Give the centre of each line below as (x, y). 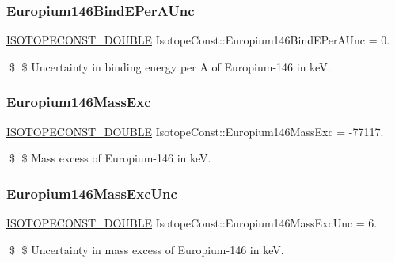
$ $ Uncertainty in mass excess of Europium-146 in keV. (146, 249)
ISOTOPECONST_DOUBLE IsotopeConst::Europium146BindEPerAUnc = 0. (198, 40)
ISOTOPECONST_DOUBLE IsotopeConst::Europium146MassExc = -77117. (195, 131)
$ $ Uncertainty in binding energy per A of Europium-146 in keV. (170, 66)
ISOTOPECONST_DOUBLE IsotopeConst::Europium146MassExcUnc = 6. (192, 223)
